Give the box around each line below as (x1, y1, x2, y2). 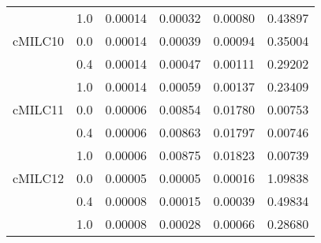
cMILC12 (13, 169, 65, 187)
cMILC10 (13, 32, 65, 50)
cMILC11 (13, 100, 65, 118)
